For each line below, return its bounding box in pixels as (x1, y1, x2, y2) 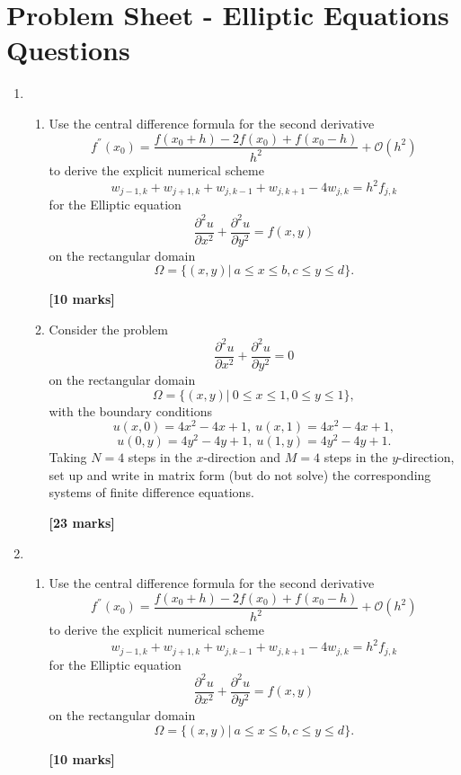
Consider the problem (49, 319, 168, 338)
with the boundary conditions (49, 401, 212, 420)
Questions (6, 31, 130, 68)
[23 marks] (49, 513, 115, 532)
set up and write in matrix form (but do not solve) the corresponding (49, 465, 431, 484)
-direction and (203, 448, 281, 467)
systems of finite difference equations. (49, 483, 254, 502)
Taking (49, 448, 87, 467)
